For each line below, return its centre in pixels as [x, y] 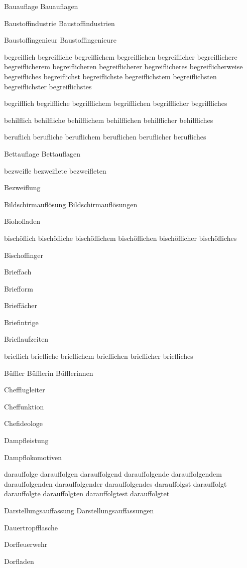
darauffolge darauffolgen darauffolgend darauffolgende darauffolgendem [113, 474]
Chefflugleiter [25, 390]
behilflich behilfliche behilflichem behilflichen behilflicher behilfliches [109, 120]
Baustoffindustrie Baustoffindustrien [59, 23]
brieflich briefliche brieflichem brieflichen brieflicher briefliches [99, 356]
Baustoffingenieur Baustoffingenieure [60, 40]
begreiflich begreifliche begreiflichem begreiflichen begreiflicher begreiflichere [121, 56]
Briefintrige [21, 322]
